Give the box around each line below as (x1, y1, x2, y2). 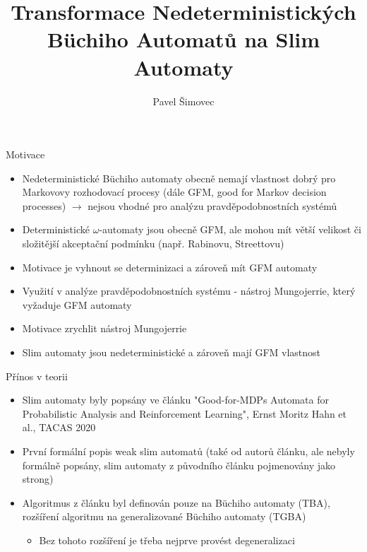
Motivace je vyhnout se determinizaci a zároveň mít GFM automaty (22, 259, 318, 274)
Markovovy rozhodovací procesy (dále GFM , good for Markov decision (22, 184, 327, 199)
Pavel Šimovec (152, 93, 215, 108)
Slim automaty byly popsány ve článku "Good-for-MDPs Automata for (22, 392, 329, 407)
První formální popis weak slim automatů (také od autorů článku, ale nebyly (22, 444, 355, 458)
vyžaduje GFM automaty (22, 297, 132, 312)
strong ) (22, 471, 54, 486)
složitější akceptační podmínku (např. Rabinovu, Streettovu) (22, 236, 284, 251)
